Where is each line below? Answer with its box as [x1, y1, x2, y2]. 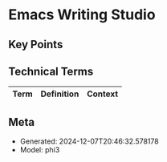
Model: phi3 [19, 145, 60, 155]
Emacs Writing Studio [8, 6, 156, 24]
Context [87, 88, 119, 99]
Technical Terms [8, 64, 94, 78]
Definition [40, 88, 79, 99]
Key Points [8, 38, 63, 51]
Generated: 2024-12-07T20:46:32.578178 [19, 136, 159, 146]
